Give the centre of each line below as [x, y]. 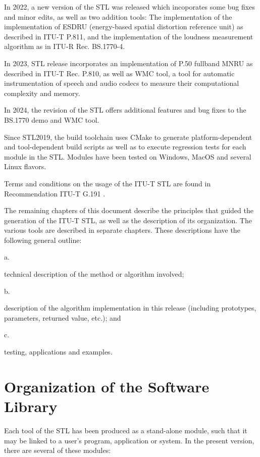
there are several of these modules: [58, 450]
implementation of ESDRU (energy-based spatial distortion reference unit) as [124, 27]
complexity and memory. [42, 93]
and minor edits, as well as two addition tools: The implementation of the [118, 16]
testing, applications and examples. [58, 352]
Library [31, 406]
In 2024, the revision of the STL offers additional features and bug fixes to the [125, 110]
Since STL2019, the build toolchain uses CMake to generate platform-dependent [128, 137]
